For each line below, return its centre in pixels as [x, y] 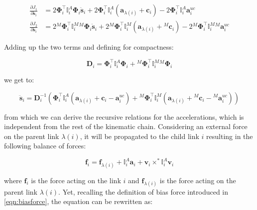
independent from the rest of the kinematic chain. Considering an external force [126, 126]
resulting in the [230, 136]
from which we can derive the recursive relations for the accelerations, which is [124, 116]
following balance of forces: [45, 146]
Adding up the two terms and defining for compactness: [89, 47]
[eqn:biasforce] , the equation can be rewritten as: [78, 201]
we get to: [19, 79]
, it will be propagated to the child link [139, 136]
